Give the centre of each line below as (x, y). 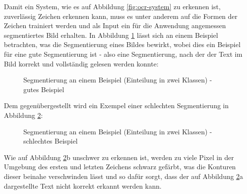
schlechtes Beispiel (51, 141)
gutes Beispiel (44, 89)
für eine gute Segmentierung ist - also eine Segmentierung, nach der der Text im (123, 54)
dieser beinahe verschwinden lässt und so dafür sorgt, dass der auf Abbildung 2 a (123, 176)
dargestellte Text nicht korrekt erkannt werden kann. (83, 186)
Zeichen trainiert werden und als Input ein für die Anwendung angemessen (115, 25)
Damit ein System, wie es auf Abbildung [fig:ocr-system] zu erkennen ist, (112, 6)
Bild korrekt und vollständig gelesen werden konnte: (81, 63)
